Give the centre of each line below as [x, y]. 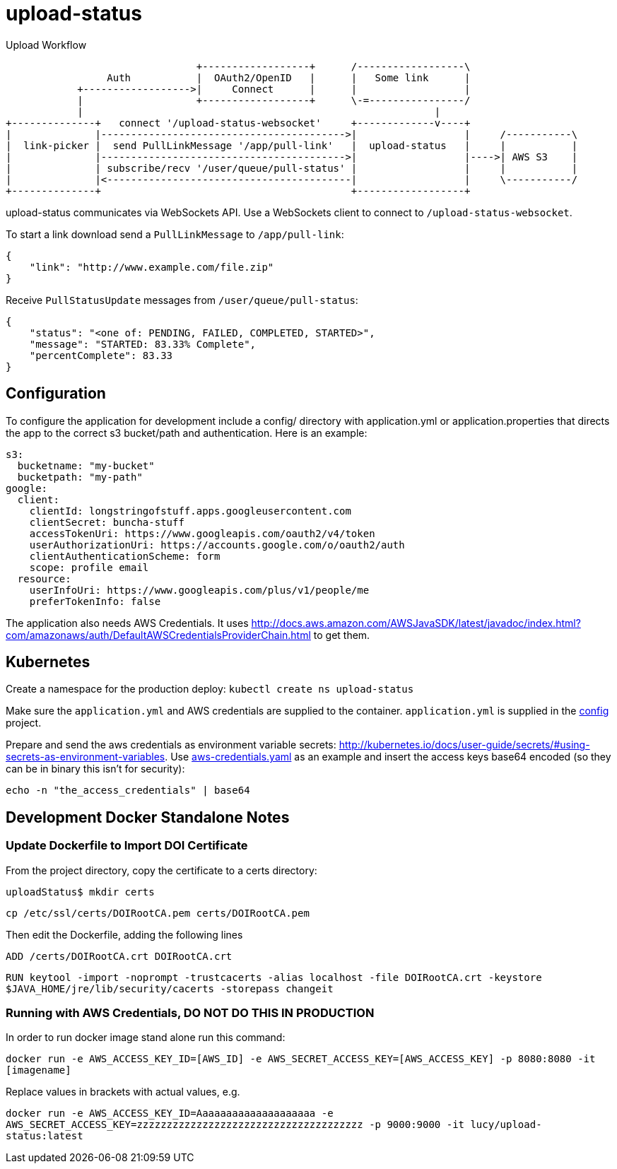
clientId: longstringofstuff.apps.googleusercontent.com [190, 511]
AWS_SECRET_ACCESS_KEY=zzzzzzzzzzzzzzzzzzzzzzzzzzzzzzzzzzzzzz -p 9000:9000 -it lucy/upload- [274, 1125]
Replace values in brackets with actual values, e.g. [123, 1092]
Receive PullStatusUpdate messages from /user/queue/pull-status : [182, 300]
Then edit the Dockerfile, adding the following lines [124, 934]
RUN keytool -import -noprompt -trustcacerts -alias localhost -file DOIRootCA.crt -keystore [274, 977]
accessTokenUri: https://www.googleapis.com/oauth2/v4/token [202, 533]
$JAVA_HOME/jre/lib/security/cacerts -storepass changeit [170, 988]
